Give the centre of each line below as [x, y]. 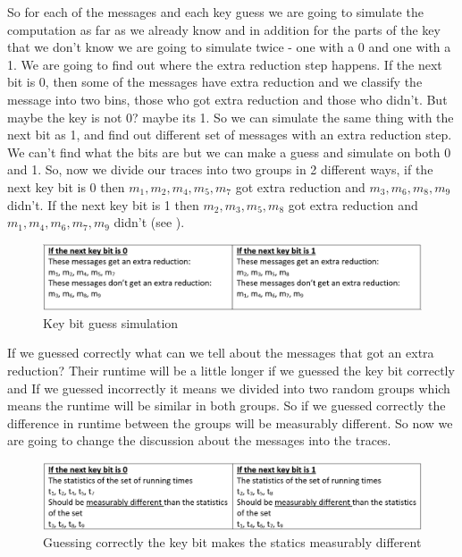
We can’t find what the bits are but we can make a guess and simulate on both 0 [229, 152]
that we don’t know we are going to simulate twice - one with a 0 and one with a [229, 47]
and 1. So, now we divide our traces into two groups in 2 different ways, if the [220, 169]
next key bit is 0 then [66, 186]
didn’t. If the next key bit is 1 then [103, 204]
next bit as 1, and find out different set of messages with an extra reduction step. [230, 135]
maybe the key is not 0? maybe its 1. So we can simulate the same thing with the [231, 117]
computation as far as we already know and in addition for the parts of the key [224, 29]
